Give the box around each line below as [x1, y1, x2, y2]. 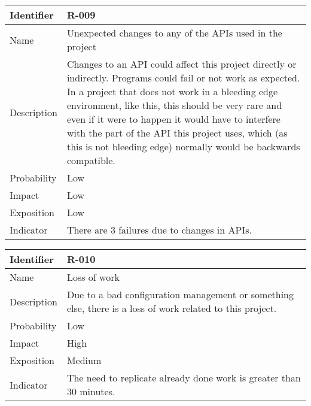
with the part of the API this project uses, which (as [66, 126, 288, 140]
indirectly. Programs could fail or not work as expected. [66, 71, 300, 84]
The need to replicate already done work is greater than [66, 371, 301, 384]
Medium [66, 353, 102, 367]
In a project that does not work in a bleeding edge [66, 84, 278, 98]
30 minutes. [66, 384, 115, 398]
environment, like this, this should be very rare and [66, 98, 282, 112]
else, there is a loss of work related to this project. [66, 301, 277, 315]
